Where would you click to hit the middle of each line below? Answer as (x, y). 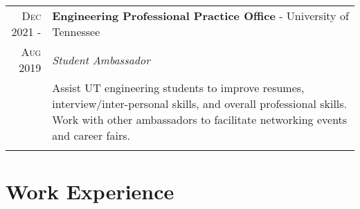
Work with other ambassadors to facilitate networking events (200, 119)
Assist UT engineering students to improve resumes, (178, 88)
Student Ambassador (101, 60)
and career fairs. (91, 135)
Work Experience (90, 191)
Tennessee (76, 31)
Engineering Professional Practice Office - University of (200, 16)
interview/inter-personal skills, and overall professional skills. (200, 103)
